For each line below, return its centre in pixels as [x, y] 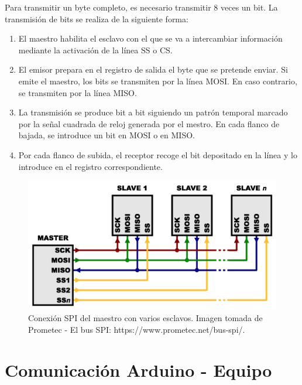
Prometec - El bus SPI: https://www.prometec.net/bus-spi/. [137, 329]
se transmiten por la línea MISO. [78, 92]
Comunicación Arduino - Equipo [138, 369]
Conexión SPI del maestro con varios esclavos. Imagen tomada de [145, 318]
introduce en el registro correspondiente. [90, 166]
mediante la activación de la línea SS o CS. [95, 50]
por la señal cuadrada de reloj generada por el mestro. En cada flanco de [149, 123]
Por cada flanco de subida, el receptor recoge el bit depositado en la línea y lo [158, 154]
